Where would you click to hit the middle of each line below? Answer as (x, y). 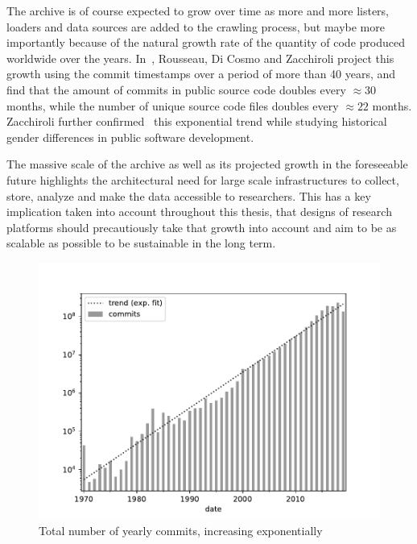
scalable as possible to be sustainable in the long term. (141, 243)
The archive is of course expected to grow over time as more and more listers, (198, 10)
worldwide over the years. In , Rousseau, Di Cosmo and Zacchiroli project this (200, 58)
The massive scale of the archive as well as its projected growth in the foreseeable (207, 164)
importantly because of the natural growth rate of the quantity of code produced (206, 42)
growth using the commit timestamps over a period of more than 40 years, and (201, 74)
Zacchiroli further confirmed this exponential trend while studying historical (197, 121)
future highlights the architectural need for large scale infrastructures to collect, (203, 179)
